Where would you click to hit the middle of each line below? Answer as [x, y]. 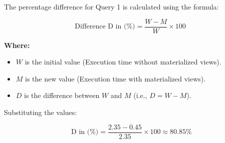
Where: [17, 45]
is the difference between [62, 95]
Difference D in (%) [105, 27]
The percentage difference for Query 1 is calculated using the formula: [111, 6]
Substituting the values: [41, 112]
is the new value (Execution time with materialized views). [116, 78]
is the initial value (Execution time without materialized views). [123, 62]
